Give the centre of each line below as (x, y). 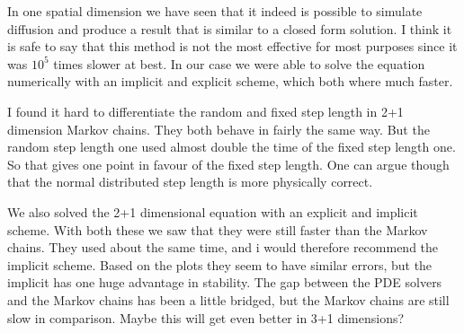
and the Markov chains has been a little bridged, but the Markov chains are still (228, 299)
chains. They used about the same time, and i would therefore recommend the (223, 247)
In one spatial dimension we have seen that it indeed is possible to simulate (215, 11)
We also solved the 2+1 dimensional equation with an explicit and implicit (213, 211)
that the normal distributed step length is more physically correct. (190, 182)
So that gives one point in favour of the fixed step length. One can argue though (228, 164)
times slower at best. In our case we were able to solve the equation (239, 63)
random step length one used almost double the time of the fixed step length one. (232, 147)
